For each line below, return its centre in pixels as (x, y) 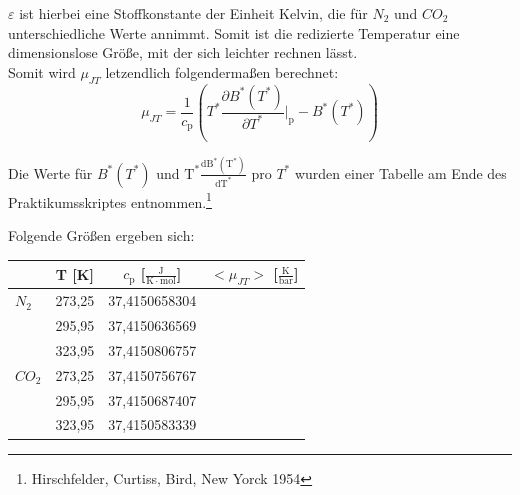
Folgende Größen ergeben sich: (101, 235)
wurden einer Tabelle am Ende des (400, 172)
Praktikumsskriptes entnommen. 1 (110, 200)
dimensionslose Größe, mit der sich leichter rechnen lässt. (183, 52)
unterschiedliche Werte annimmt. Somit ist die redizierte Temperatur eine (234, 32)
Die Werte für (50, 172)
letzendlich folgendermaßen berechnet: (222, 71)
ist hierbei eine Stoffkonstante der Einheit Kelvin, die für (193, 13)
